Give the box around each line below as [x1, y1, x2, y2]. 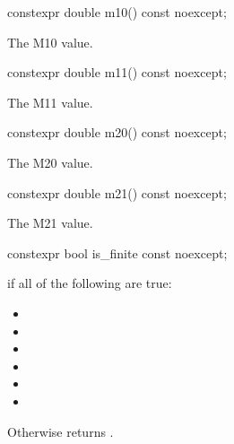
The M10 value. [7, 32, 93, 51]
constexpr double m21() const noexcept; [7, 183, 227, 202]
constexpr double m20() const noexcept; [7, 123, 227, 142]
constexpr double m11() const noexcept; [7, 63, 227, 82]
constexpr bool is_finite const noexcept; [7, 243, 228, 262]
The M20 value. [7, 152, 93, 171]
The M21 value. [7, 213, 93, 232]
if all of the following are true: [7, 274, 172, 292]
